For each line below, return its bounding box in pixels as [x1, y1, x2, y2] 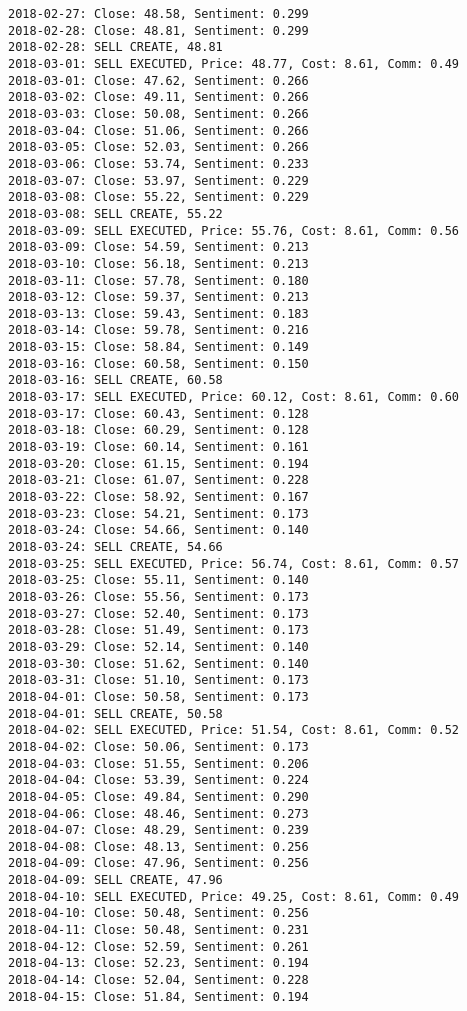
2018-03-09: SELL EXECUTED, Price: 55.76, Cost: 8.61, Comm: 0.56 [8, 223, 460, 238]
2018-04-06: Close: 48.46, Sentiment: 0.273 [8, 806, 309, 821]
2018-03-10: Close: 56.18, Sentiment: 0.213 [8, 256, 309, 271]
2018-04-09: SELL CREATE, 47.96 [8, 873, 223, 888]
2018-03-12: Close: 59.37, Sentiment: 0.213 [8, 290, 309, 305]
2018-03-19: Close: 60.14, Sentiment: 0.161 [8, 440, 309, 455]
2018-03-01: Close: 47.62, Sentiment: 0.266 [8, 73, 309, 88]
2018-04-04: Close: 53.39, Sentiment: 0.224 [8, 773, 309, 788]
